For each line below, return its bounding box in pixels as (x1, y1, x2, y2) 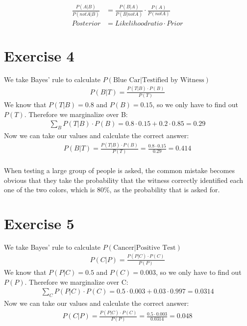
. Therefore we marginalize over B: (24, 109, 128, 119)
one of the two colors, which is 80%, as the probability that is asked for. (4, 184, 220, 195)
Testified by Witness (142, 76, 204, 84)
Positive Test (136, 244, 176, 251)
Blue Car (113, 76, 141, 84)
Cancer (113, 244, 134, 251)
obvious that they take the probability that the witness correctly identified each (4, 175, 244, 185)
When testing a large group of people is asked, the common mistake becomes (4, 165, 235, 175)
